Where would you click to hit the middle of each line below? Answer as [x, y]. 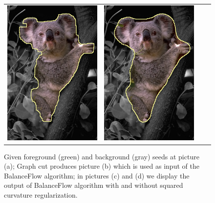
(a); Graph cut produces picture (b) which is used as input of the [102, 166]
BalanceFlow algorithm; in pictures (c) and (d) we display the [97, 175]
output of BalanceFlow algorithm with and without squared [94, 185]
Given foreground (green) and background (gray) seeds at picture [102, 156]
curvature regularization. [41, 194]
